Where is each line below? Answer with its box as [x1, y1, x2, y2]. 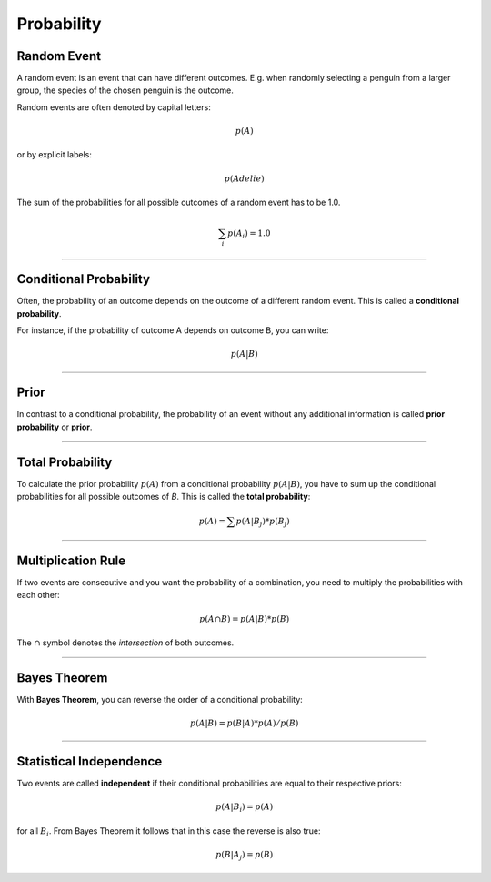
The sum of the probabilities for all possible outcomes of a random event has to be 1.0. [16, 197, 341, 208]
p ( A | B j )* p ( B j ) [235, 515, 290, 528]
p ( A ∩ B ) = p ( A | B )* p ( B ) [198, 613, 290, 623]
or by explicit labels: [16, 149, 93, 160]
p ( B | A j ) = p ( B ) [215, 849, 274, 862]
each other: [16, 590, 61, 601]
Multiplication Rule [16, 553, 126, 568]
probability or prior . [16, 421, 93, 432]
